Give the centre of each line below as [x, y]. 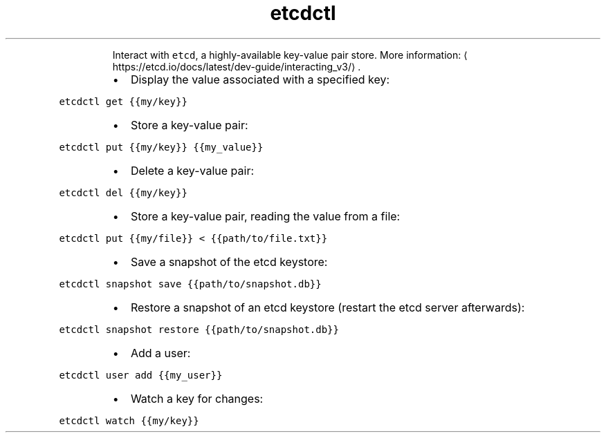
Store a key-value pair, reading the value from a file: [265, 216]
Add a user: [160, 353]
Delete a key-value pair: [192, 170]
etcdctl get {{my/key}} [123, 101]
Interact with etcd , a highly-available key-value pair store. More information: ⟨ [290, 55]
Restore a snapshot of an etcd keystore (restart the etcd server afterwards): [328, 307]
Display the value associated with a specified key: [260, 79]
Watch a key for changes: [197, 398]
